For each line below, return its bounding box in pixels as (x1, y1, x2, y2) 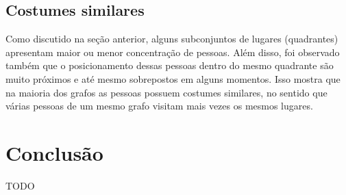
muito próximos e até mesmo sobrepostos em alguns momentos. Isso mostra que (5, 71, 341, 86)
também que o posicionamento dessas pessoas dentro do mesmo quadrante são (5, 58, 334, 73)
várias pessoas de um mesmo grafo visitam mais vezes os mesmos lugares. (5, 99, 313, 113)
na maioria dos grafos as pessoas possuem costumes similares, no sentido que (5, 85, 328, 99)
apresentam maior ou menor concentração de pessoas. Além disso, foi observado (5, 44, 340, 59)
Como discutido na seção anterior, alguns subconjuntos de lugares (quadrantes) (5, 31, 338, 46)
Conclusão (5, 138, 103, 166)
